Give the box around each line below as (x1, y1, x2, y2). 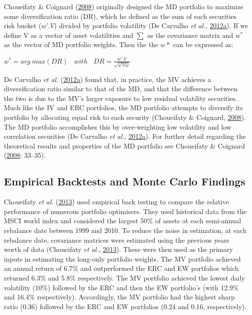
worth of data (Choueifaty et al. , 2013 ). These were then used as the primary (4, 244, 233, 254)
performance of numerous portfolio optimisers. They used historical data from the (4, 206, 247, 216)
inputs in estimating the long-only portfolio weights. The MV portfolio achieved (4, 253, 241, 264)
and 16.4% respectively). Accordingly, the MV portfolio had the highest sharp (4, 292, 235, 302)
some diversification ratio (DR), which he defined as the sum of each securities (4, 11, 237, 21)
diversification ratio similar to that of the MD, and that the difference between (4, 83, 238, 94)
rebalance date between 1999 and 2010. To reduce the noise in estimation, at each (4, 225, 247, 235)
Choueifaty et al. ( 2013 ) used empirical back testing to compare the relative (4, 197, 229, 207)
